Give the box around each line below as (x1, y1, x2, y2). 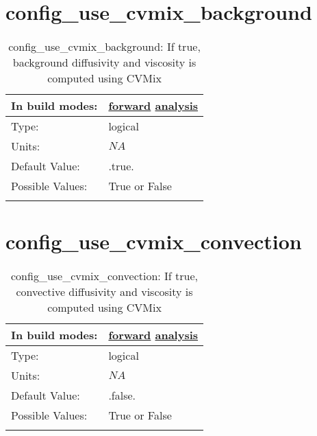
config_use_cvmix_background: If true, (8, 38, 201, 55)
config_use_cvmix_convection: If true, (11, 268, 199, 284)
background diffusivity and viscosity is (12, 54, 196, 71)
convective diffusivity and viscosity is (16, 284, 193, 300)
